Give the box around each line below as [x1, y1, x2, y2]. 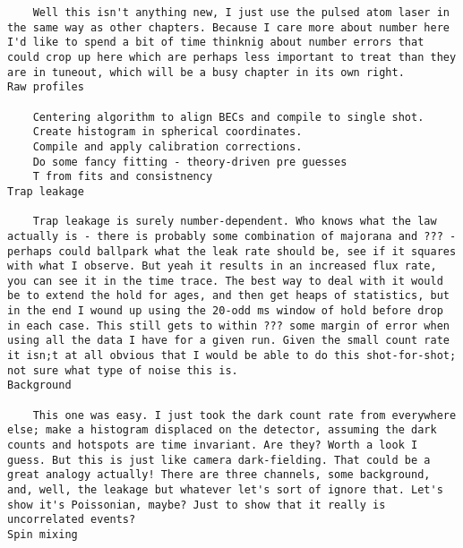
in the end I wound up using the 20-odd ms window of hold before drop [7, 304, 443, 318]
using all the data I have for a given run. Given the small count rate [7, 334, 450, 347]
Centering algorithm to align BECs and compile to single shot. [32, 110, 424, 124]
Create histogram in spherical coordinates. [32, 125, 303, 139]
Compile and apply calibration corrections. [32, 140, 303, 153]
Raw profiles [7, 81, 84, 94]
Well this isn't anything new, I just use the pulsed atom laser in [32, 6, 450, 19]
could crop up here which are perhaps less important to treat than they [7, 50, 457, 64]
